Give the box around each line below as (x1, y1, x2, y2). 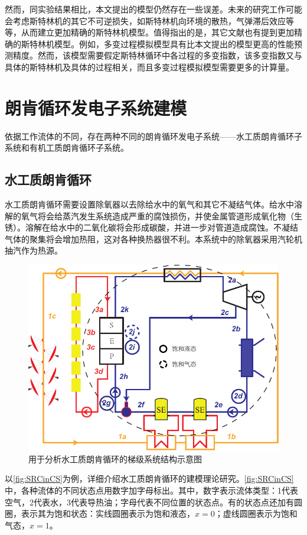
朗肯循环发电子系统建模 (5, 95, 187, 119)
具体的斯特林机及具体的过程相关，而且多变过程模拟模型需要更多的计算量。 (5, 60, 294, 73)
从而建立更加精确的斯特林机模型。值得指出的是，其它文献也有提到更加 (21, 26, 294, 38)
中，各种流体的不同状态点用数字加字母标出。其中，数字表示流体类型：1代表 (5, 484, 298, 497)
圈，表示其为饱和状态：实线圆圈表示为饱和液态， (5, 507, 195, 520)
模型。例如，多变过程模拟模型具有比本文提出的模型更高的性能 (54, 37, 294, 50)
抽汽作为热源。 (5, 244, 63, 257)
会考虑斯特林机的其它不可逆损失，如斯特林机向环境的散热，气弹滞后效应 (5, 14, 286, 27)
